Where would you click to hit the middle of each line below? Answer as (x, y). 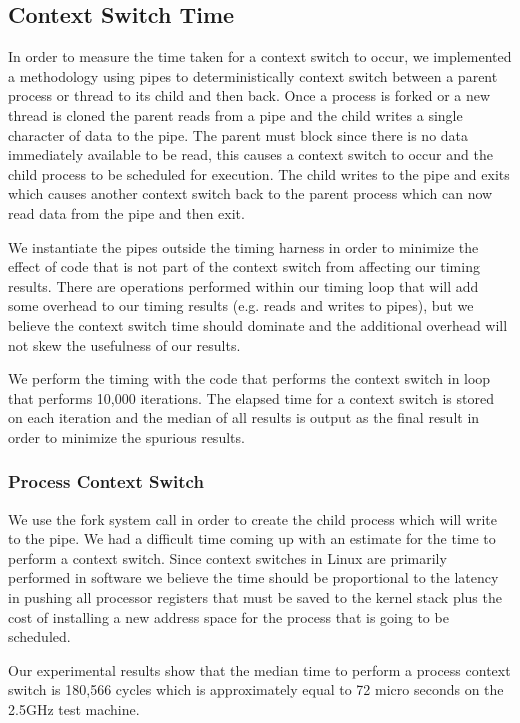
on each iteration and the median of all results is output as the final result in (244, 417)
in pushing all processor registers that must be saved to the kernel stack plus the (255, 597)
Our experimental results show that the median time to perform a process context (259, 669)
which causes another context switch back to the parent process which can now (250, 193)
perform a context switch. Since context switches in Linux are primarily (227, 557)
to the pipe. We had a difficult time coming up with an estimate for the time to (252, 538)
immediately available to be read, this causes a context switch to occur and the (250, 154)
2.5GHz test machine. (74, 709)
